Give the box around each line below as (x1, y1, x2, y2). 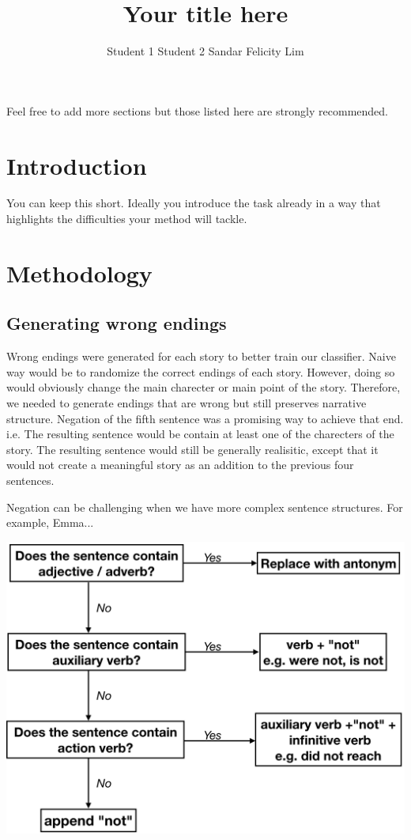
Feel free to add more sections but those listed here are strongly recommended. (6, 102, 388, 119)
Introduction (6, 149, 147, 181)
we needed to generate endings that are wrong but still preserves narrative (6, 394, 367, 411)
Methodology (6, 256, 153, 289)
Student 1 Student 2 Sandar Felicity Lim (107, 43, 304, 59)
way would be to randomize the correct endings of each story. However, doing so (6, 363, 395, 380)
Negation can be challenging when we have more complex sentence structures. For (6, 498, 403, 515)
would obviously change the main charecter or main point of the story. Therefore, (6, 379, 401, 395)
